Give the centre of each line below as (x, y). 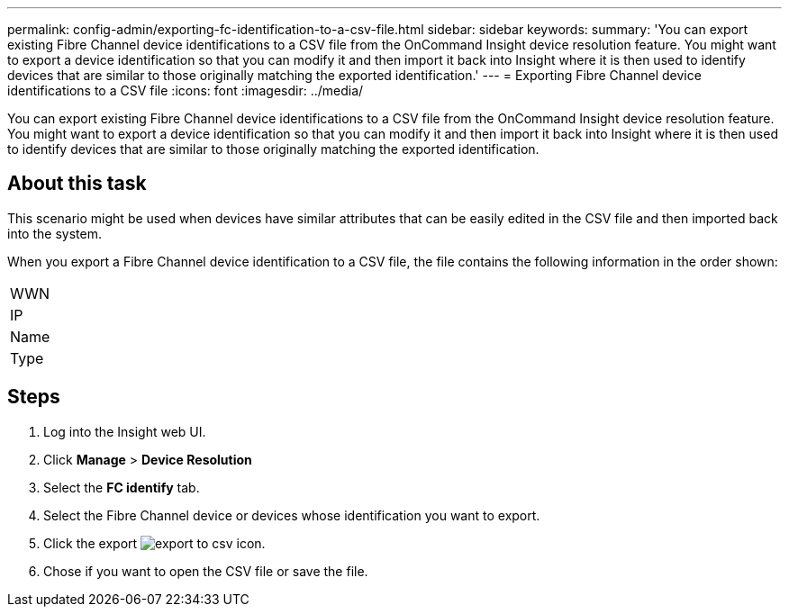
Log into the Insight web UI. (125, 431)
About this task (77, 184)
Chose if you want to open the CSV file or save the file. (206, 571)
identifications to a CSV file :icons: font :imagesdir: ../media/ (186, 90)
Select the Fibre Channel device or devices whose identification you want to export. (292, 515)
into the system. (54, 233)
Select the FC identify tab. (122, 487)
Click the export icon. (154, 543)
